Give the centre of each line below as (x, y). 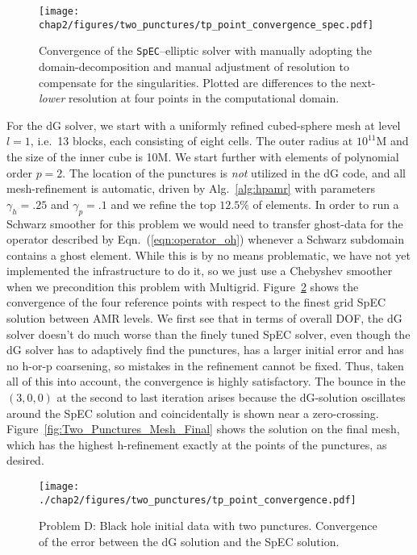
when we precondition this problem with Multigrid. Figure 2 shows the (183, 286)
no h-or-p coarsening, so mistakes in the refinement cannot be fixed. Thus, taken (205, 365)
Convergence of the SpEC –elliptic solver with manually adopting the (206, 50)
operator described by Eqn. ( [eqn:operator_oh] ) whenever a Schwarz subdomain (206, 239)
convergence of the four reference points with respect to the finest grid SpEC (196, 302)
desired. (25, 460)
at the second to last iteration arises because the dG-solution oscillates (231, 397)
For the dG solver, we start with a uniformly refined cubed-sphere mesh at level (204, 125)
